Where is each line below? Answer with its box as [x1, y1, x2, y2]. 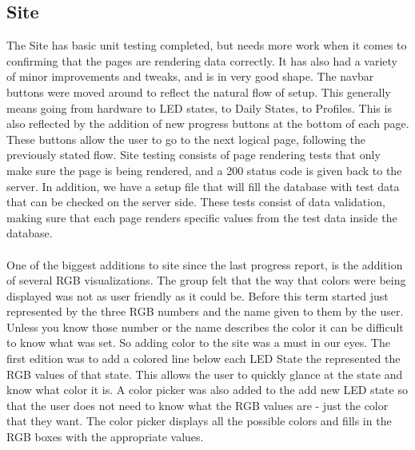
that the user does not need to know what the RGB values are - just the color [6, 396, 389, 413]
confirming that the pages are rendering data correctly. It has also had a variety [6, 52, 397, 69]
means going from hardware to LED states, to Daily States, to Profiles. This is [6, 99, 392, 116]
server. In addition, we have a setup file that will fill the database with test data [6, 177, 400, 194]
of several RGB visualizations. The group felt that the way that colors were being [6, 272, 406, 289]
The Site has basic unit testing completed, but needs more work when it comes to [6, 37, 407, 54]
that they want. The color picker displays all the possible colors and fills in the [6, 412, 392, 429]
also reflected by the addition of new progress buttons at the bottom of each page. [6, 115, 409, 132]
